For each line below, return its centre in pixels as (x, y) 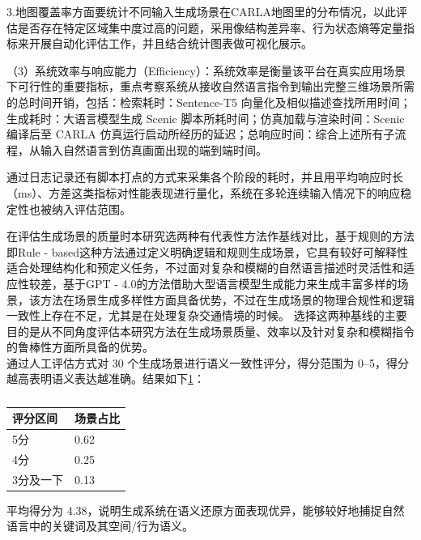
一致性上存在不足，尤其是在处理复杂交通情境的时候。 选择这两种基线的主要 (207, 315)
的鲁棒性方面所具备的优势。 (80, 347)
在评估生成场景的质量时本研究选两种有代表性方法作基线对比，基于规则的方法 (210, 236)
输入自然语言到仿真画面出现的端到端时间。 (153, 149)
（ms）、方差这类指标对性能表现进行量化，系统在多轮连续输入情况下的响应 (204, 192)
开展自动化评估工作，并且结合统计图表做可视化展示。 (170, 43)
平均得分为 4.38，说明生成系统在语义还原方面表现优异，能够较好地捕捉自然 (206, 510)
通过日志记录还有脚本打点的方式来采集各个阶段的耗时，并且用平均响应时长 (205, 177)
